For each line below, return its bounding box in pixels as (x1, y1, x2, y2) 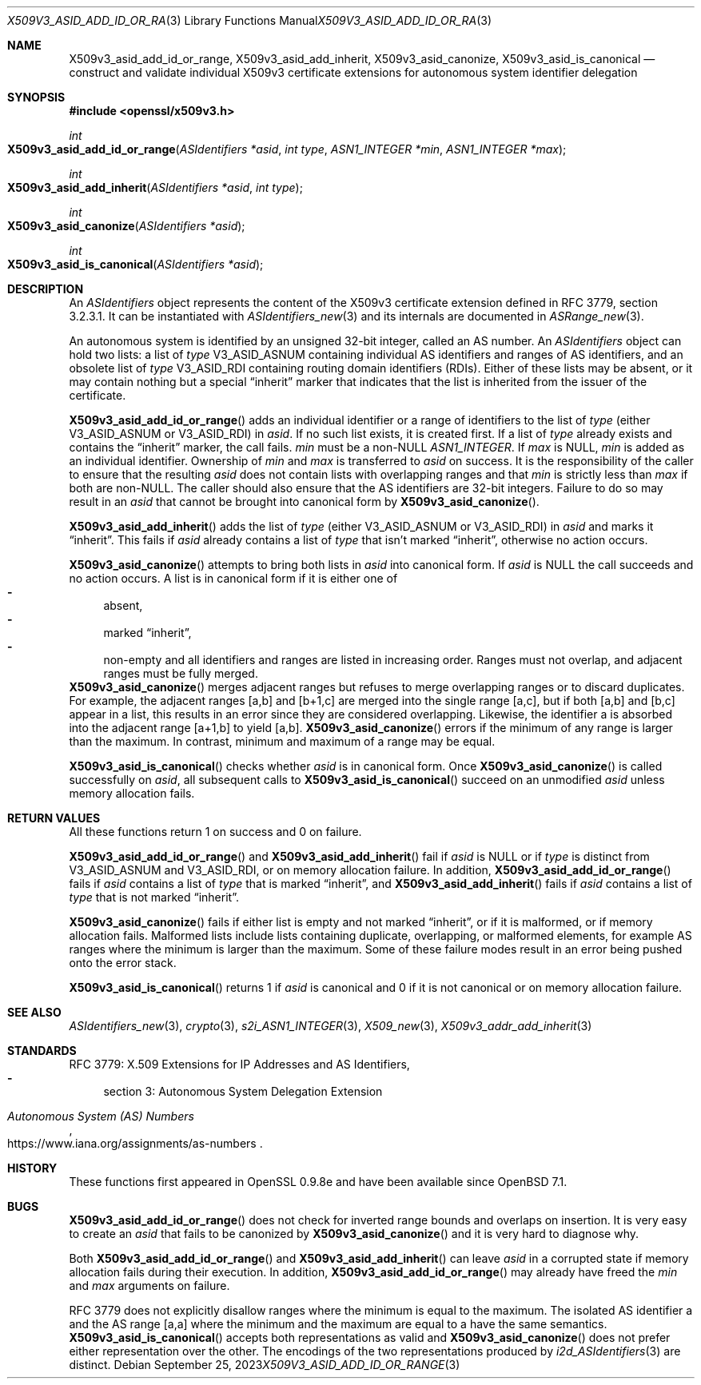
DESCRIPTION (7, 282, 84, 296)
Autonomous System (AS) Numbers (7, 1109, 194, 1123)
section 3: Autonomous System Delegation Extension (103, 1085, 383, 1098)
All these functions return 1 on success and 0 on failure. (69, 825, 362, 838)
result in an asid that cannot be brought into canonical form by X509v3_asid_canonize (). (69, 495, 540, 508)
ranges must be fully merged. (103, 667, 258, 680)
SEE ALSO (7, 1005, 62, 1019)
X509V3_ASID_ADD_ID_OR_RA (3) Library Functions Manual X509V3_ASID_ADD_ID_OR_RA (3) (7, 14, 492, 27)
